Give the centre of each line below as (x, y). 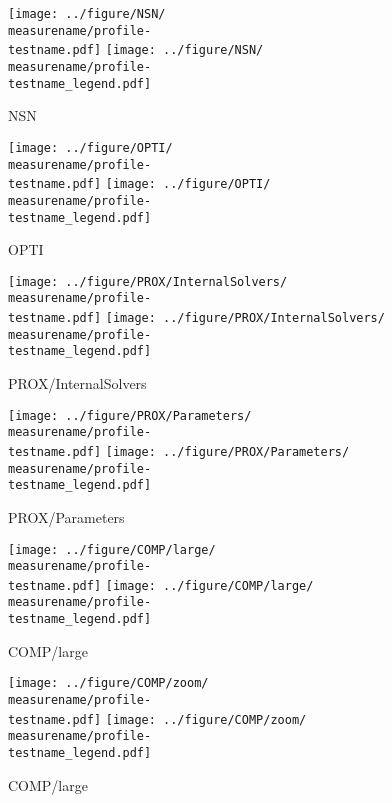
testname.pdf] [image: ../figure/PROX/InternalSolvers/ (196, 318)
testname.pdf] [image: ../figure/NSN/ (136, 50)
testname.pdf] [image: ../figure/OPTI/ (139, 184)
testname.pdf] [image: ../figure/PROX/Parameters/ (179, 451)
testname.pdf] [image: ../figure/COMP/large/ (161, 585)
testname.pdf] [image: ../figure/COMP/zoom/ (157, 719)
